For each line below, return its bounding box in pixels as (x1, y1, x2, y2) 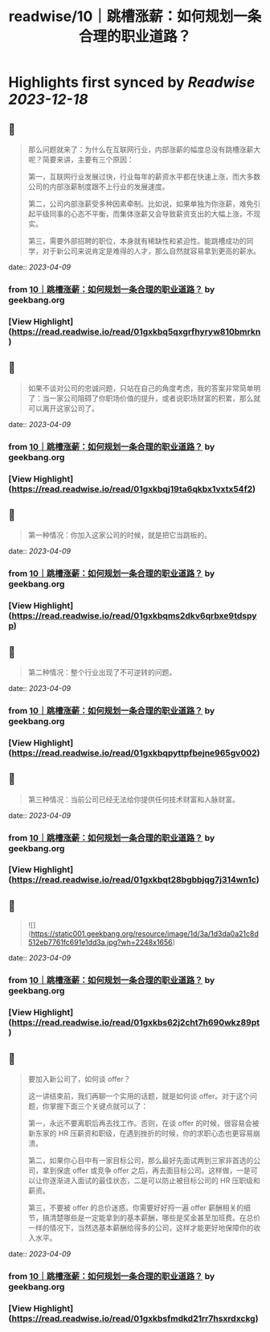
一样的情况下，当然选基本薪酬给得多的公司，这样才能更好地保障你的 (27, 1223, 254, 1232)
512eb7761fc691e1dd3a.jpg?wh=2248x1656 (27, 938, 173, 948)
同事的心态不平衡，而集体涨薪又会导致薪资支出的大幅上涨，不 (49, 209, 254, 218)
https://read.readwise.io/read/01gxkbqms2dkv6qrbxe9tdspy (11, 610, 257, 622)
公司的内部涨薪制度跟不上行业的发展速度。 (27, 182, 170, 191)
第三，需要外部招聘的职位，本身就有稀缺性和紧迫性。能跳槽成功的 (27, 236, 247, 245)
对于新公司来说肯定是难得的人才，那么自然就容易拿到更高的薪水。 (42, 246, 261, 256)
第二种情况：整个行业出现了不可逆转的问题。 (27, 667, 177, 676)
